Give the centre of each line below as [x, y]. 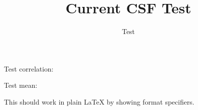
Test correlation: [29, 68]
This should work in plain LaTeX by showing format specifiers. [99, 101]
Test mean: [21, 85]
